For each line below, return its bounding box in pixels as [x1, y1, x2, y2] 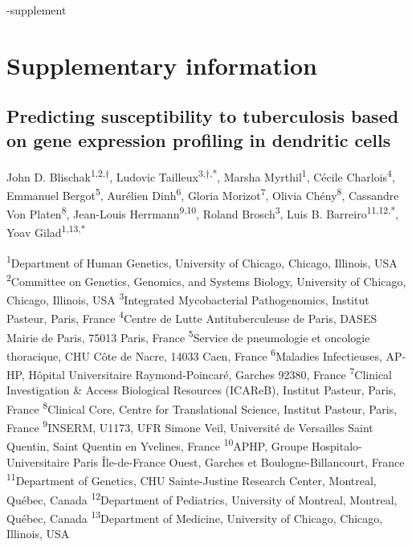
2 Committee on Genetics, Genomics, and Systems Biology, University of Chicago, [6, 270, 406, 289]
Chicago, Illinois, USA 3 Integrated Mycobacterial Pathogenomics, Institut [6, 289, 369, 308]
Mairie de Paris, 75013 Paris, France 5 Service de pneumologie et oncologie [6, 326, 370, 345]
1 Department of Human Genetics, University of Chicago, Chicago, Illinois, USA [6, 251, 398, 271]
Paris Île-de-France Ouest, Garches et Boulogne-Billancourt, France [72, 453, 405, 470]
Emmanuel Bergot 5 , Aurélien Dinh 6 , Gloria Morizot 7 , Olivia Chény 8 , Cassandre [6, 184, 399, 203]
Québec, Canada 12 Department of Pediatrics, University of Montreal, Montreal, [6, 488, 398, 508]
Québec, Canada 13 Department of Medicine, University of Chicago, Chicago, [6, 507, 383, 526]
